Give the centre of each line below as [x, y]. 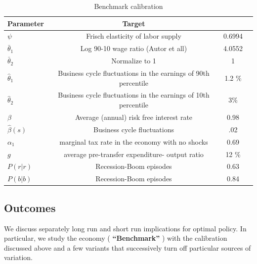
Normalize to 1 [134, 61]
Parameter [26, 23]
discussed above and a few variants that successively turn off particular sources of [128, 247]
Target [134, 23]
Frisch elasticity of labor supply [134, 36]
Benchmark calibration [128, 6]
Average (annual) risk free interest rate [134, 117]
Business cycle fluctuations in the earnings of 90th [134, 73]
